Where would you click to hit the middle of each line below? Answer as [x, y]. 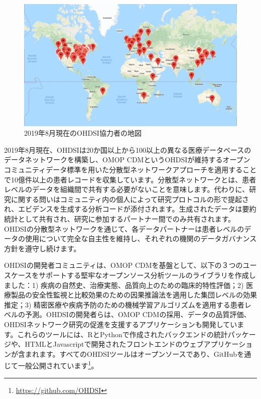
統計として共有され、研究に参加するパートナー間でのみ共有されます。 [120, 218]
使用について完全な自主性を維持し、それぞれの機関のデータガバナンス [141, 238]
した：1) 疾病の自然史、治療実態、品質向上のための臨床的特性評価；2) [127, 285]
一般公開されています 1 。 [58, 365]
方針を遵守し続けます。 [42, 248]
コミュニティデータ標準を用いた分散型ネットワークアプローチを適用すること [130, 170]
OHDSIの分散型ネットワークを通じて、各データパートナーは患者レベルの [124, 228]
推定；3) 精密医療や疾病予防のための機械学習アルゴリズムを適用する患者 [124, 304]
